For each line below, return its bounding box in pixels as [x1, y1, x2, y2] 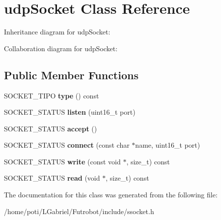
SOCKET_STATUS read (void [4, 173, 100, 183]
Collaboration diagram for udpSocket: [4, 43, 118, 53]
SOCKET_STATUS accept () [4, 123, 97, 133]
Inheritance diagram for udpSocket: [4, 27, 110, 37]
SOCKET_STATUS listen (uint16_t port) [4, 107, 136, 117]
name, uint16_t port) [135, 140, 200, 150]
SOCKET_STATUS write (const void [4, 156, 121, 166]
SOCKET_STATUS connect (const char [4, 140, 130, 150]
